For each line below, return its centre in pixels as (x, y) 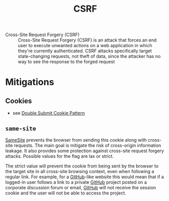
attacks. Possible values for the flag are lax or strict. (60, 156)
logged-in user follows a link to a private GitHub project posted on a (76, 182)
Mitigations (30, 82)
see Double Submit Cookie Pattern (49, 113)
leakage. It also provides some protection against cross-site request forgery (84, 151)
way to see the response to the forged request (66, 62)
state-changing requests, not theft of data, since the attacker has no (89, 56)
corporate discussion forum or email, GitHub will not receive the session (81, 188)
